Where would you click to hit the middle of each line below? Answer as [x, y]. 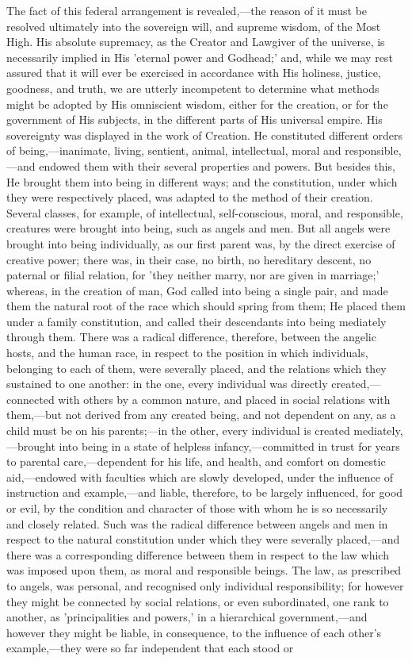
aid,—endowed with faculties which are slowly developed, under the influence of [200, 477]
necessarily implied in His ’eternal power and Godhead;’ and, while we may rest [200, 57]
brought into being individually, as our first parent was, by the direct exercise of [201, 243]
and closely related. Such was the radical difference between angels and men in [197, 523]
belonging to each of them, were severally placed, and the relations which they [196, 368]
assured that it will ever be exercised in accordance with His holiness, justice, [194, 73]
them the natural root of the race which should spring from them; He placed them [206, 306]
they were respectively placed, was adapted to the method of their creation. [190, 197]
